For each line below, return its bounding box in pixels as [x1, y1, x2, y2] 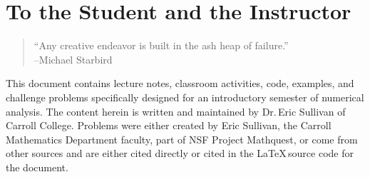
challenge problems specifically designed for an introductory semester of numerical [6, 89, 364, 104]
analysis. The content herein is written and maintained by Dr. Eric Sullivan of [6, 103, 346, 118]
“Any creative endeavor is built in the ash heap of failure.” [34, 38, 289, 53]
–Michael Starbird [34, 51, 113, 66]
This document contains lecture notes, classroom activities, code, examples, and [6, 76, 354, 91]
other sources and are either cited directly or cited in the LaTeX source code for [6, 146, 354, 161]
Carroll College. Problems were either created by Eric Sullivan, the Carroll [6, 118, 332, 133]
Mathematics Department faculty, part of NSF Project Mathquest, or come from [6, 131, 358, 146]
